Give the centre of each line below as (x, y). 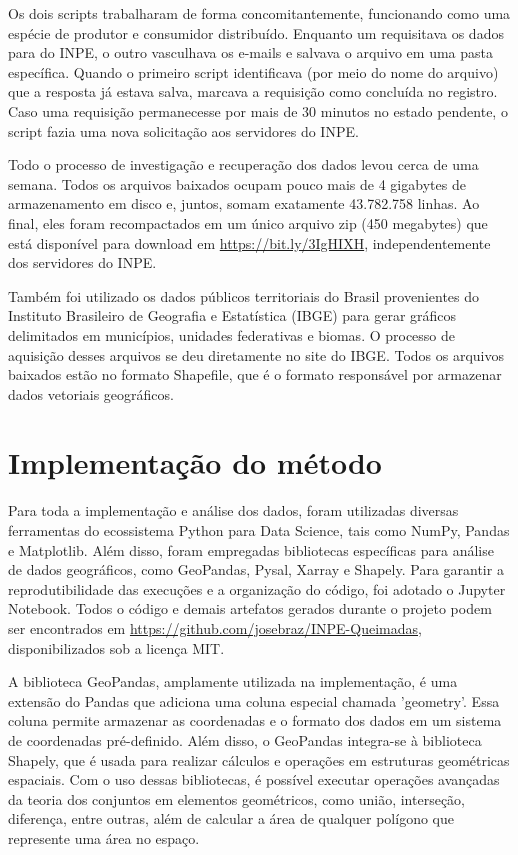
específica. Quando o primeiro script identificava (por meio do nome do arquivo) (253, 71)
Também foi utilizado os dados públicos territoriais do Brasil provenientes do (244, 295)
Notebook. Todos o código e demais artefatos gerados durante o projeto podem (250, 608)
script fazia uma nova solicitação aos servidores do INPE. (183, 130)
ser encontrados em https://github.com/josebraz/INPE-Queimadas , (215, 627)
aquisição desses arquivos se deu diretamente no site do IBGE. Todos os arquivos (256, 354)
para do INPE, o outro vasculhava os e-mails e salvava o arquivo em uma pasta (251, 52)
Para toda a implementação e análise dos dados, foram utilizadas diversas (233, 510)
